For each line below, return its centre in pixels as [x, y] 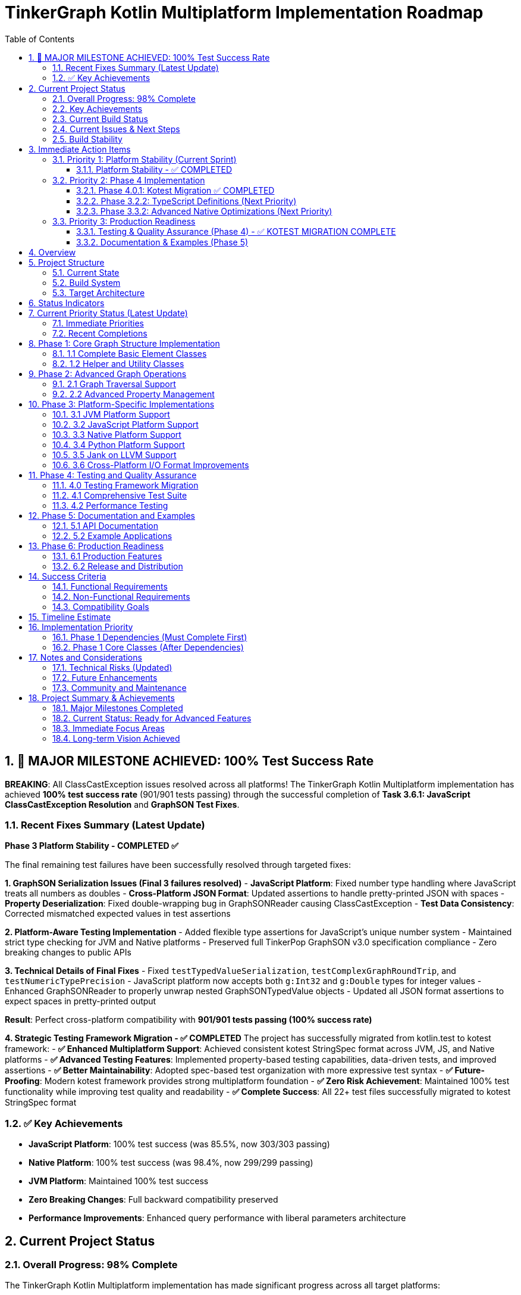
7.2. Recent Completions [100, 333]
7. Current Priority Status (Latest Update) [108, 313]
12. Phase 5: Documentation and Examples [112, 515]
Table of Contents [40, 39]
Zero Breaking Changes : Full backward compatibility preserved [153, 1200]
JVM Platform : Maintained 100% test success [119, 1181]
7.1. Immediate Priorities [98, 323]
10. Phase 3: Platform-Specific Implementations [122, 404]
